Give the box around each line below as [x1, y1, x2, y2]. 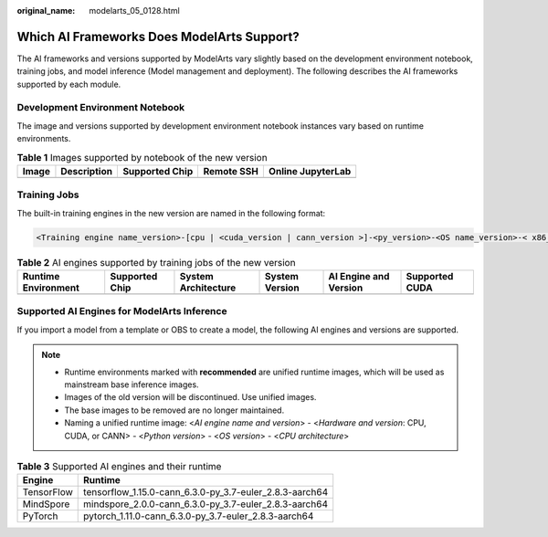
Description [60, 164, 113, 177]
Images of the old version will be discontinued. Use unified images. [64, 392, 317, 403]
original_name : [16, 5, 76, 16]
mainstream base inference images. [64, 379, 200, 390]
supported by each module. [16, 79, 121, 89]
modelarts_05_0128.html [89, 5, 180, 16]
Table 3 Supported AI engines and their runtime [16, 460, 222, 473]
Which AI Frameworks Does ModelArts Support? [16, 28, 300, 45]
